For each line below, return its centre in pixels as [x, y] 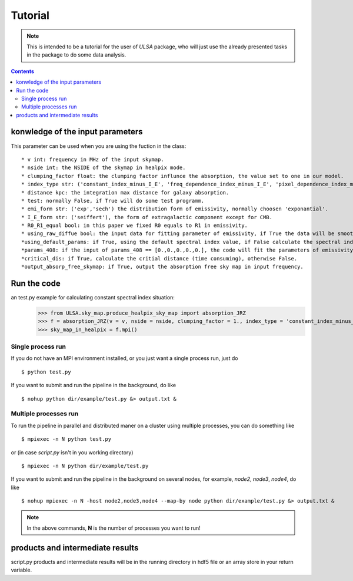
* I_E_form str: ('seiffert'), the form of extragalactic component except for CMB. [147, 217]
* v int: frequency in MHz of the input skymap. [93, 159]
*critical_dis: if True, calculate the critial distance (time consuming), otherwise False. [159, 258]
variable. [21, 570]
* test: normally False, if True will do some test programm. [113, 201]
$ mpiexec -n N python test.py [66, 439]
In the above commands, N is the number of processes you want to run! [114, 528]
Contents [23, 71]
